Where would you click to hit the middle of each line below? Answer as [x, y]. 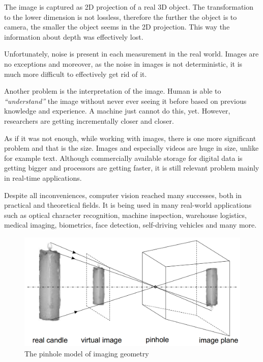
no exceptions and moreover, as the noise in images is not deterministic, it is [123, 63]
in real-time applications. [43, 177]
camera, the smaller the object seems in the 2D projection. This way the [117, 27]
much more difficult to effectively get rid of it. [76, 74]
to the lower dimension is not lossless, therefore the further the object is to [121, 17]
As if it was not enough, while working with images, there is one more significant [130, 138]
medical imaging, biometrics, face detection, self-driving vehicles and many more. [130, 225]
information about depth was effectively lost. [74, 36]
